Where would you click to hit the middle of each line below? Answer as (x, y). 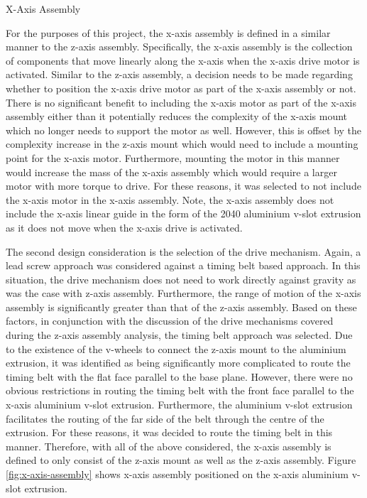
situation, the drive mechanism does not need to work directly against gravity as (181, 279)
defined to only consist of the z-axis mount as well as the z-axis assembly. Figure (181, 460)
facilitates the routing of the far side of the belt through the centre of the (165, 418)
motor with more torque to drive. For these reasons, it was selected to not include (183, 186)
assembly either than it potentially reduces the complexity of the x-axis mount (177, 116)
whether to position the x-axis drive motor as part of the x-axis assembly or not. (181, 88)
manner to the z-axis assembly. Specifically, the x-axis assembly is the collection (179, 47)
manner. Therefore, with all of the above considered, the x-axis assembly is (169, 446)
